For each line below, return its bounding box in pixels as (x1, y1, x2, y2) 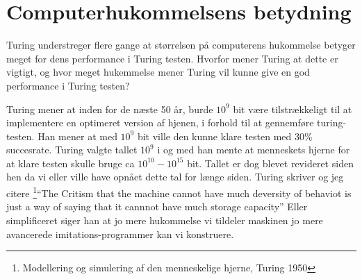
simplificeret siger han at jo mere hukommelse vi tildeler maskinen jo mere (6, 212, 323, 227)
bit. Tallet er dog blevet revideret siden (187, 155, 354, 170)
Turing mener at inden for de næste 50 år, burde (6, 101, 213, 116)
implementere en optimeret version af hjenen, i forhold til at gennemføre (6, 115, 314, 130)
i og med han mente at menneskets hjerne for (157, 142, 350, 157)
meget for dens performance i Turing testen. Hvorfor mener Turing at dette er (6, 51, 338, 65)
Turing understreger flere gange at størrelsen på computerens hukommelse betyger (6, 37, 356, 52)
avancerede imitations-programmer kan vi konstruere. (6, 226, 234, 241)
